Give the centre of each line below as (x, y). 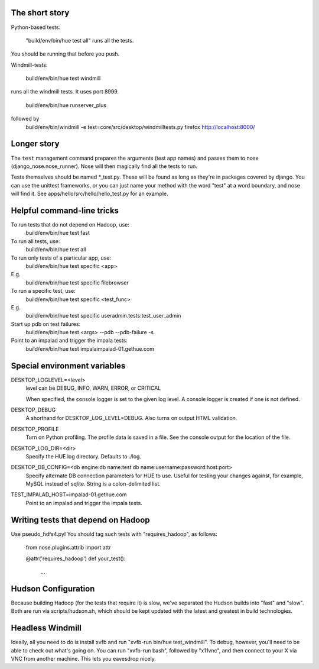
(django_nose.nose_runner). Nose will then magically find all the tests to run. (104, 166)
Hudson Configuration (53, 589)
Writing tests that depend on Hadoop (80, 520)
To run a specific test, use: (43, 291)
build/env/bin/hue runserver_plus (66, 105)
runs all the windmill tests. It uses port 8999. (65, 92)
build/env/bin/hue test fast (58, 233)
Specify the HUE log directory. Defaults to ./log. (84, 456)
